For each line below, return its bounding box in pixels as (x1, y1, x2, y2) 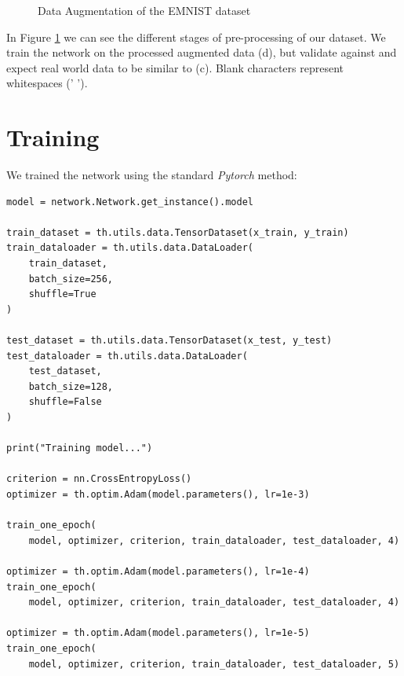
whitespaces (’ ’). (6, 75, 88, 91)
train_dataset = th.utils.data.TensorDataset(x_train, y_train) (6, 226, 349, 238)
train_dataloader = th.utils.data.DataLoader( (6, 242, 253, 254)
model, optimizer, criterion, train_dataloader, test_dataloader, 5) (28, 658, 400, 670)
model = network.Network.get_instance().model (6, 196, 253, 208)
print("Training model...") (6, 443, 153, 454)
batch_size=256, (28, 273, 114, 285)
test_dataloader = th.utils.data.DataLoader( (6, 350, 248, 362)
